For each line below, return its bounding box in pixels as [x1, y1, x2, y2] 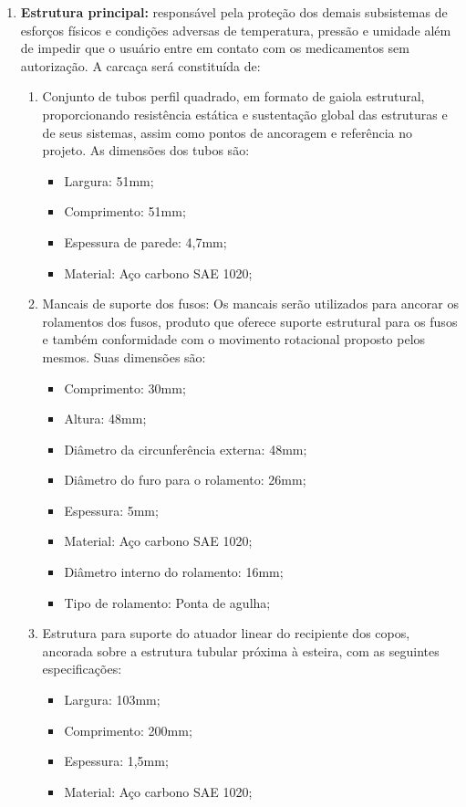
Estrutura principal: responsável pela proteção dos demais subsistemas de [20, 3, 448, 21]
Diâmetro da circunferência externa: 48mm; [64, 439, 307, 458]
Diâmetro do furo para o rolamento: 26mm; [64, 470, 306, 489]
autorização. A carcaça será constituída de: [20, 56, 261, 75]
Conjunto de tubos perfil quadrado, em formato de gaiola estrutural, [42, 87, 425, 106]
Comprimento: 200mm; [64, 720, 192, 739]
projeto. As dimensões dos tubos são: [42, 141, 250, 160]
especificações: [42, 659, 122, 678]
